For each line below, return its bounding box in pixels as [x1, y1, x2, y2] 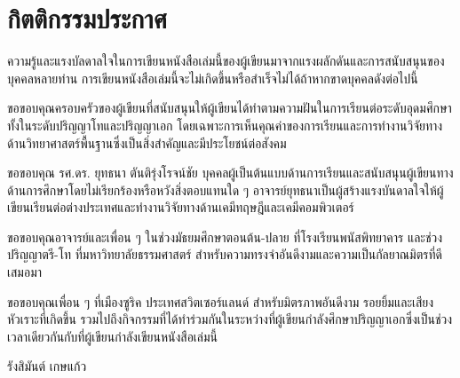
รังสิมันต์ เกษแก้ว [7, 357, 87, 375]
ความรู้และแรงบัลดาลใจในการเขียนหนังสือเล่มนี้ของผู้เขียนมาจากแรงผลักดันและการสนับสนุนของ [7, 51, 445, 70]
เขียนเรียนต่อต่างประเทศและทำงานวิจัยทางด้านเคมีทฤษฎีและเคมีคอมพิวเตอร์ [7, 198, 354, 217]
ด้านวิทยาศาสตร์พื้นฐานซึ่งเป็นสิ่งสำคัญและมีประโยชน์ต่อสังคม [7, 133, 287, 152]
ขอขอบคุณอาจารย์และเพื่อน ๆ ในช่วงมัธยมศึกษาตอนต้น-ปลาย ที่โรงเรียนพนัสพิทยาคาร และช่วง [7, 227, 443, 246]
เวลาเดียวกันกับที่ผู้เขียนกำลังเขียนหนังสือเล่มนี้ [7, 327, 218, 345]
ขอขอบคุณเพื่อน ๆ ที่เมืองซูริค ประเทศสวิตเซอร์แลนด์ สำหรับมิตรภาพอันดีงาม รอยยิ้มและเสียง [7, 292, 434, 311]
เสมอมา [7, 263, 43, 281]
